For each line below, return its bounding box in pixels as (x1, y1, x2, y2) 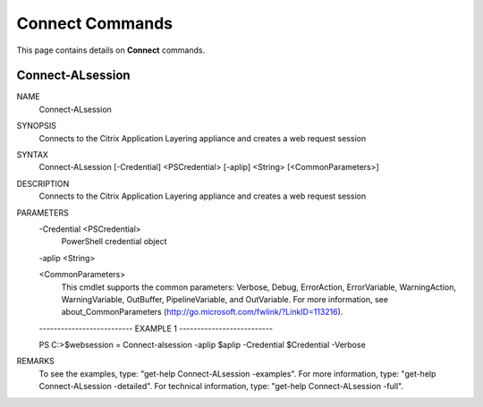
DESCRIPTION (16, 178, 70, 189)
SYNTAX (16, 149, 49, 160)
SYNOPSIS (16, 121, 57, 131)
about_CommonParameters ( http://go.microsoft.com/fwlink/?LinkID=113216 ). (61, 307, 343, 318)
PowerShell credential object (61, 236, 167, 247)
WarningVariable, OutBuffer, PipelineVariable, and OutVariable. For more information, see (61, 293, 389, 304)
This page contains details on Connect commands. (16, 45, 206, 55)
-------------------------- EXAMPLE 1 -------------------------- (38, 323, 273, 334)
